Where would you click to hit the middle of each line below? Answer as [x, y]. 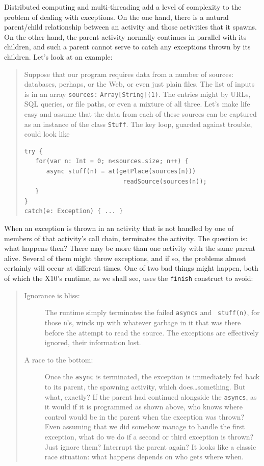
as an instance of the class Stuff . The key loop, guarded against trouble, [138, 124]
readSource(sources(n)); [165, 181]
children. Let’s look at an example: [58, 56]
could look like [47, 134]
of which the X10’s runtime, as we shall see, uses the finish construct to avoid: [129, 278]
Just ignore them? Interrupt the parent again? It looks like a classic [150, 446]
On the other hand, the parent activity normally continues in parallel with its [125, 36]
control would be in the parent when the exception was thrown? [144, 416]
